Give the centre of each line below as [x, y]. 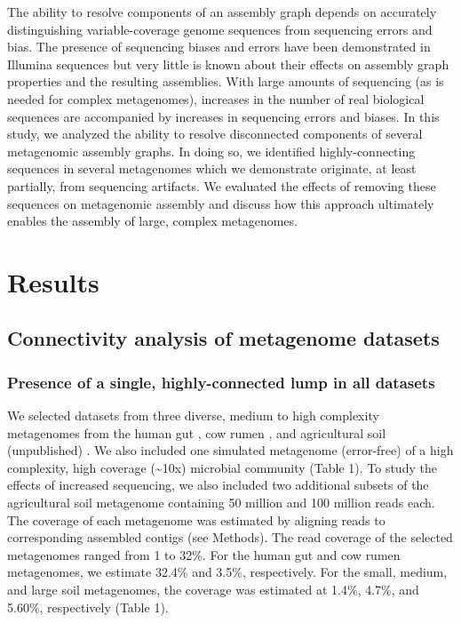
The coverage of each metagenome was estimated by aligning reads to [196, 519]
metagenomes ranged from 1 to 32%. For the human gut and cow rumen [204, 554]
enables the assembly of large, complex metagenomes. [152, 221]
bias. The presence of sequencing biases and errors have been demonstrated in [219, 47]
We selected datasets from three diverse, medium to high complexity [193, 415]
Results [53, 281]
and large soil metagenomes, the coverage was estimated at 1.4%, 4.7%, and [213, 590]
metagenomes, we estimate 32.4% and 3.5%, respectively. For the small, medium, [227, 572]
